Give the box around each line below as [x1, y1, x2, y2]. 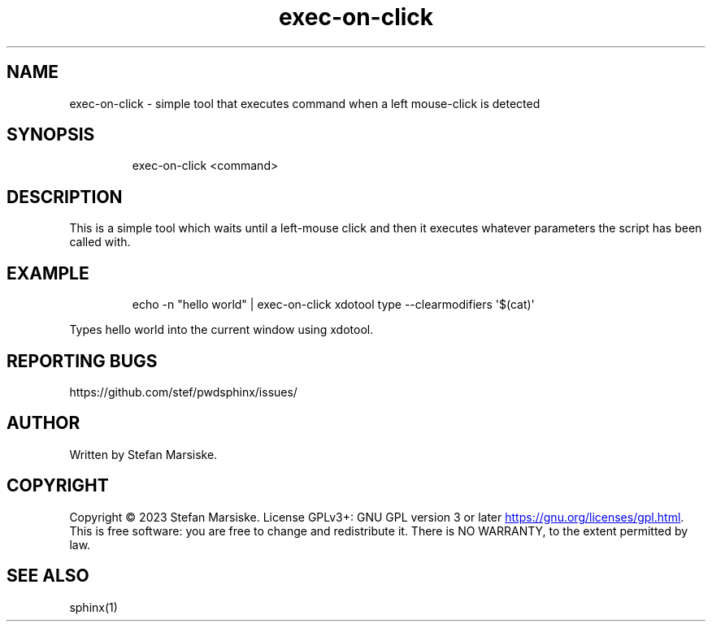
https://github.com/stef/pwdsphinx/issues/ [69, 384, 297, 399]
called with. [69, 235, 131, 249]
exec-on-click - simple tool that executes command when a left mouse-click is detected [69, 96, 541, 110]
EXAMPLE [7, 262, 89, 284]
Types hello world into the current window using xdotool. [69, 323, 374, 337]
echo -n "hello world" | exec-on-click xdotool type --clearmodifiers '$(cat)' [132, 297, 535, 312]
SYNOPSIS [7, 124, 95, 145]
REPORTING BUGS [7, 350, 158, 371]
